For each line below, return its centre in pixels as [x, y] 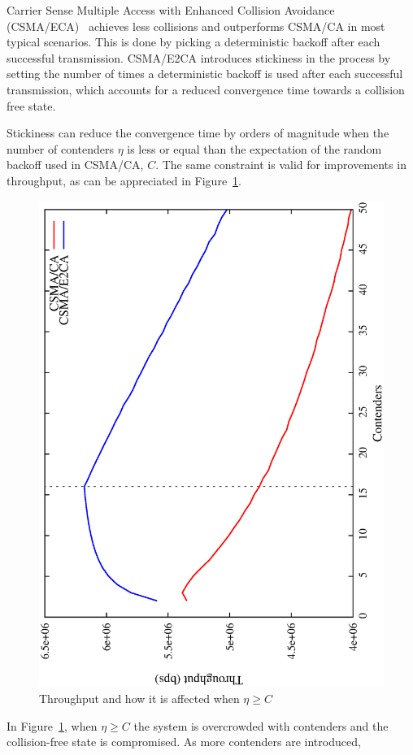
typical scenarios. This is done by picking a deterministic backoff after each [193, 42]
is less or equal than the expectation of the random [254, 148]
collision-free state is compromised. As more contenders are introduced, [184, 742]
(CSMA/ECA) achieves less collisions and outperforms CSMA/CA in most [196, 26]
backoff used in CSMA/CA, [75, 165]
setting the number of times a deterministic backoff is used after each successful [205, 74]
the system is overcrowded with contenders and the [261, 725]
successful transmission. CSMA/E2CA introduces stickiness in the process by [199, 57]
